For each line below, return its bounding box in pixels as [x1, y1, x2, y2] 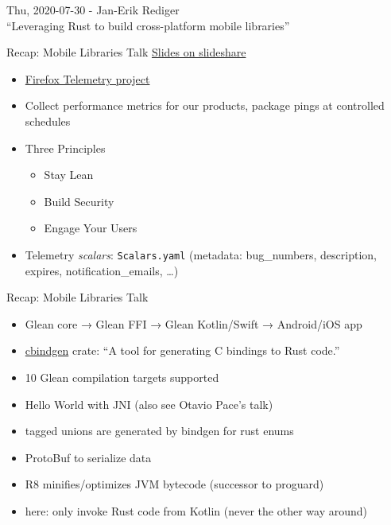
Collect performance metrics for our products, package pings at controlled [25, 97, 385, 114]
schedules [25, 112, 71, 129]
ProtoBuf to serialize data [25, 449, 152, 465]
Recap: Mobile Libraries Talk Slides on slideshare [6, 44, 246, 60]
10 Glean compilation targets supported [25, 368, 219, 385]
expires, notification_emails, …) [25, 262, 179, 278]
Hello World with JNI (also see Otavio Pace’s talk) [25, 395, 273, 412]
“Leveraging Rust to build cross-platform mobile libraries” [6, 17, 290, 33]
